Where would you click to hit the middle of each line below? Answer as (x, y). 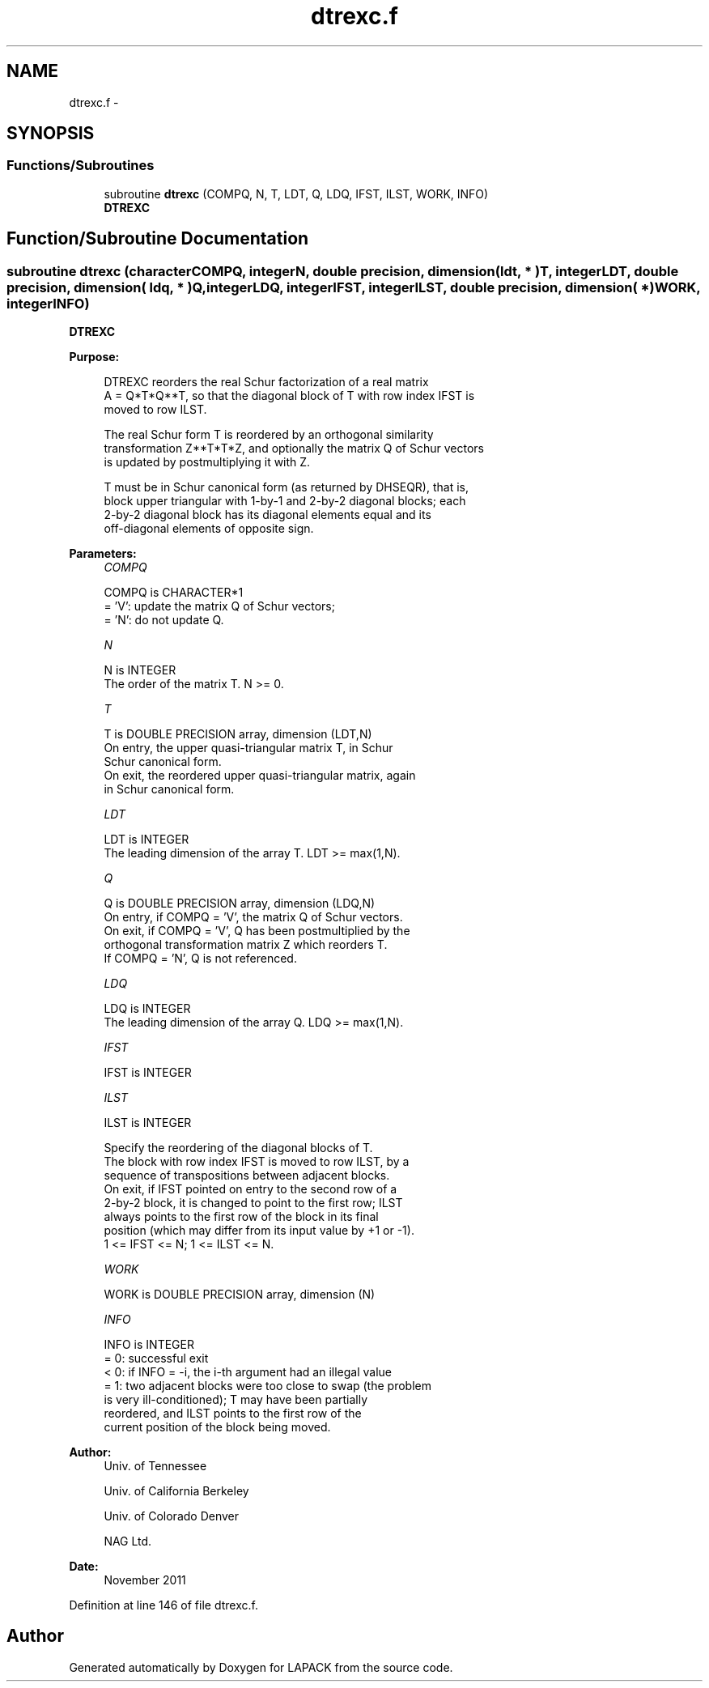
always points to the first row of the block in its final (241, 1217)
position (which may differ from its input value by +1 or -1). (259, 1231)
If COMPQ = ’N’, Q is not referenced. (200, 959)
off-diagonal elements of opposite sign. (209, 529)
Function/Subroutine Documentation (158, 239)
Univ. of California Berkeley (176, 1491)
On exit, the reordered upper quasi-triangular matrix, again (260, 776)
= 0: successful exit (156, 1358)
